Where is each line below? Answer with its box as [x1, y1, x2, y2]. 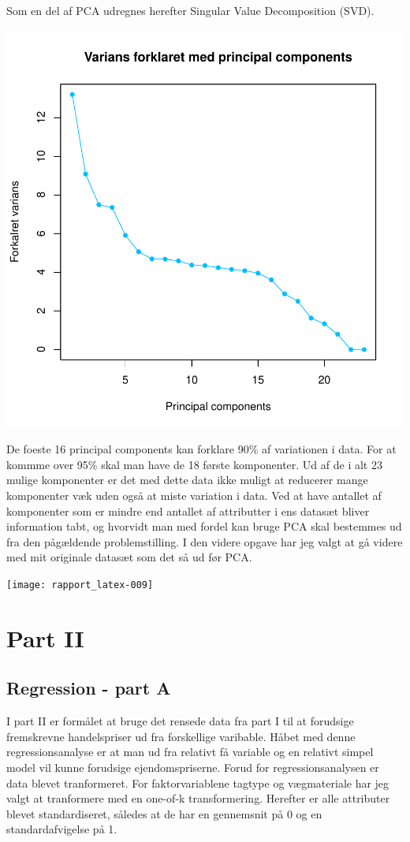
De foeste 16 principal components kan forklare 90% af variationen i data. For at [6, 441, 397, 457]
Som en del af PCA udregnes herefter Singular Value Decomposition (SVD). [6, 2, 375, 18]
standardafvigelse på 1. [6, 821, 117, 837]
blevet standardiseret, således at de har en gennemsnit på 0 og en [6, 805, 322, 822]
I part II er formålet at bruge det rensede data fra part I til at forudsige [6, 713, 354, 729]
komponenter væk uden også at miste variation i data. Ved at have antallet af [6, 486, 382, 503]
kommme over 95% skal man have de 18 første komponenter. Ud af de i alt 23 [6, 456, 382, 472]
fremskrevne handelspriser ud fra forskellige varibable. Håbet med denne [6, 728, 356, 744]
